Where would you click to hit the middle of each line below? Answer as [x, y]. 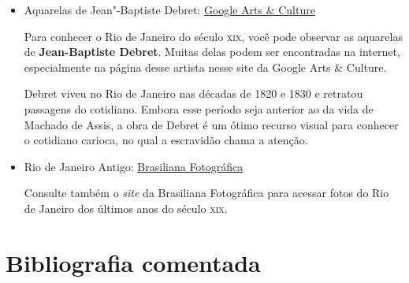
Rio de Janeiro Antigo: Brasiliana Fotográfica [134, 166]
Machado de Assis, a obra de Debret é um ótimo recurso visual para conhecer [211, 124]
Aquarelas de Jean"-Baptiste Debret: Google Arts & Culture [169, 9]
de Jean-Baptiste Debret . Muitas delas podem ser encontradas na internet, [212, 52]
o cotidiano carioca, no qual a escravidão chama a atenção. [166, 140]
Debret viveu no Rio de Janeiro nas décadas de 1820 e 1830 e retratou [193, 93]
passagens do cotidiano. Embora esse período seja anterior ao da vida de [199, 108]
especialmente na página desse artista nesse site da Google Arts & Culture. [205, 67]
